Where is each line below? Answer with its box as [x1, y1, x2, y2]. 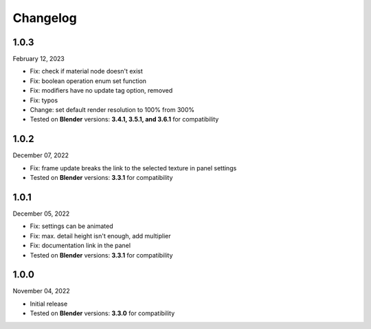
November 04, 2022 [12, 287, 70, 295]
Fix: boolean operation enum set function [30, 76, 147, 85]
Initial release [30, 299, 68, 308]
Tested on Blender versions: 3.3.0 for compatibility [30, 309, 175, 317]
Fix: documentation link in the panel [30, 241, 131, 250]
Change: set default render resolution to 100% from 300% [30, 106, 195, 114]
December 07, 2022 [12, 151, 69, 159]
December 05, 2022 [12, 209, 70, 218]
